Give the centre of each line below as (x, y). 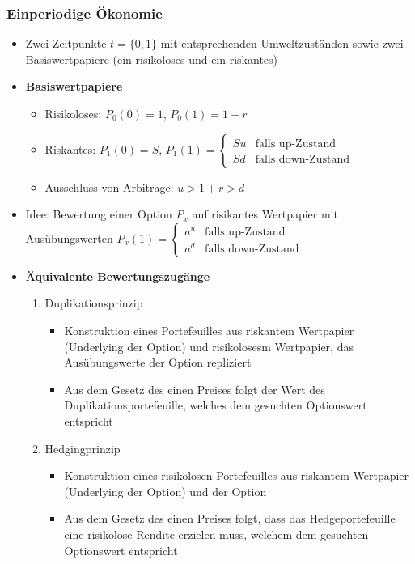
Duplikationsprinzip (94, 303)
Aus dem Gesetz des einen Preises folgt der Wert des (195, 389)
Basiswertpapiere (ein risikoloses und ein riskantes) (152, 59)
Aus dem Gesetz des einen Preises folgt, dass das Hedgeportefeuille (230, 518)
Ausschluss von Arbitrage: (109, 187)
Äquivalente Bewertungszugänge (118, 276)
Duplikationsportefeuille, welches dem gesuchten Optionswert (216, 405)
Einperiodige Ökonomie (85, 13)
